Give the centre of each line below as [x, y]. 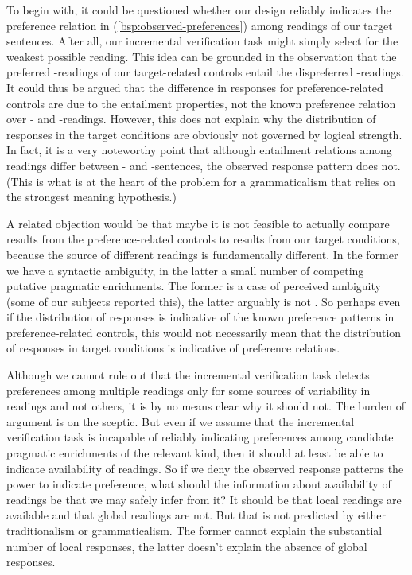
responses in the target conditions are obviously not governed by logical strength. [204, 134]
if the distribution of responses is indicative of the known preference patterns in [200, 317]
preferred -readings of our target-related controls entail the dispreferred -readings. [205, 72]
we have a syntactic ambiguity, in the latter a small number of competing [185, 270]
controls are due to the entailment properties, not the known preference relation [201, 103]
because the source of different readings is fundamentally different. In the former [202, 254]
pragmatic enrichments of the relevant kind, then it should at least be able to [195, 453]
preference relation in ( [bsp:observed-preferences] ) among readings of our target [200, 25]
